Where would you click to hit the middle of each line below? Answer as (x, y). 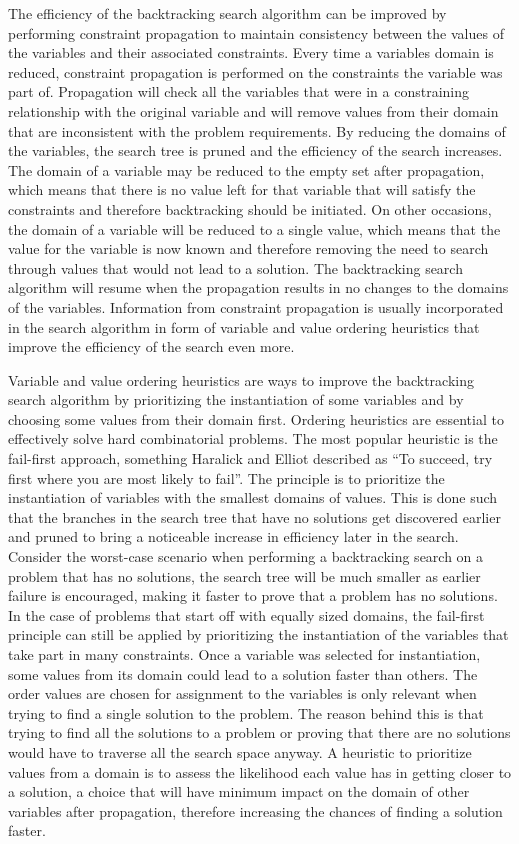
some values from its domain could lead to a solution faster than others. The (243, 673)
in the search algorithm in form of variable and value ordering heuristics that (244, 326)
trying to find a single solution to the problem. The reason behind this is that (246, 712)
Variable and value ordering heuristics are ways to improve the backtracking (241, 379)
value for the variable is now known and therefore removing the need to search (248, 248)
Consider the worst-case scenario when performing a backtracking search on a (246, 556)
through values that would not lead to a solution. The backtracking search (235, 267)
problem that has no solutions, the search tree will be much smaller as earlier (244, 575)
